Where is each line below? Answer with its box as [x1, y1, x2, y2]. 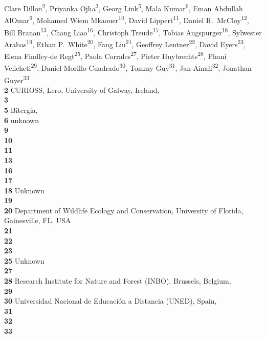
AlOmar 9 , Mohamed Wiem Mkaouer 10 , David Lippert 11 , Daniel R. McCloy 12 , [4, 13, 249, 25]
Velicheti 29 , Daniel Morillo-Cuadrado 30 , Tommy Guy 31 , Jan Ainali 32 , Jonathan [4, 61, 252, 73]
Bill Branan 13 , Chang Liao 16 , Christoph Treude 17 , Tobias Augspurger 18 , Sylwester [4, 25, 262, 37]
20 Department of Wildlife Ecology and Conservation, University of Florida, [4, 205, 243, 215]
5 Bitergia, [4, 104, 38, 115]
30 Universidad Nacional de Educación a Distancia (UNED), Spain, [4, 295, 217, 306]
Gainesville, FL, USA [4, 215, 71, 226]
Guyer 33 [4, 73, 30, 85]
